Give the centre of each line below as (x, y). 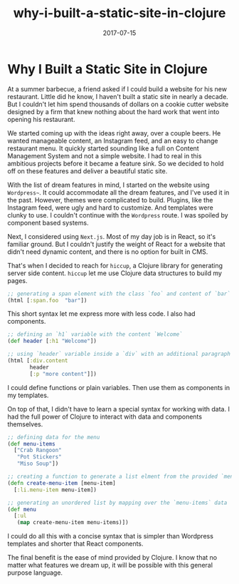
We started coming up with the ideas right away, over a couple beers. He (114, 133)
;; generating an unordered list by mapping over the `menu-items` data (117, 503)
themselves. (25, 424)
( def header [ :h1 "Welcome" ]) (52, 341)
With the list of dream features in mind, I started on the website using (108, 185)
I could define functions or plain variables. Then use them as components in (119, 387)
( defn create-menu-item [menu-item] (62, 483)
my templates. (28, 395)
